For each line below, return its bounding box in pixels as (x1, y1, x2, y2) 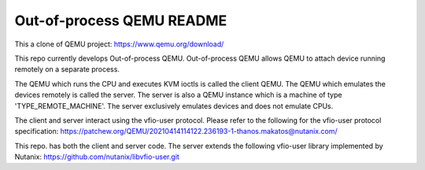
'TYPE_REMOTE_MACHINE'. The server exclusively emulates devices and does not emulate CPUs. (14, 101, 334, 110)
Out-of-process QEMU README (14, 12, 227, 29)
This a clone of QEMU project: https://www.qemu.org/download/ (14, 39, 224, 49)
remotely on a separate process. (14, 65, 120, 74)
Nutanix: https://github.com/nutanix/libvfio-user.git (14, 152, 180, 161)
